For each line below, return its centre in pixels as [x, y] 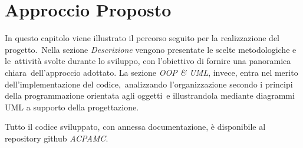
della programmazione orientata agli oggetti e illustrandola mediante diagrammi [150, 95]
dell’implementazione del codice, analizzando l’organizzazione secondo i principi [149, 84]
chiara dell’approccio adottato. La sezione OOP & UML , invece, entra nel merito [151, 72]
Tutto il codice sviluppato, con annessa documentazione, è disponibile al [135, 127]
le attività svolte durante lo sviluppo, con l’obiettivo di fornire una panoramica [148, 61]
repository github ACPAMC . [57, 138]
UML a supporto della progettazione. [72, 107]
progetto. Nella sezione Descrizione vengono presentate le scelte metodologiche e [151, 49]
